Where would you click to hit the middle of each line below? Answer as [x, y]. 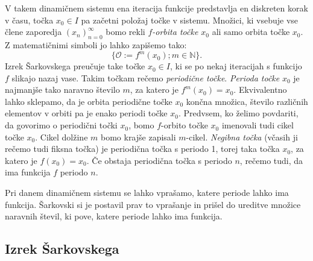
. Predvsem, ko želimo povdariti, [238, 113]
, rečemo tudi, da [271, 160]
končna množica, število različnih [247, 101]
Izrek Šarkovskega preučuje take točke [75, 66]
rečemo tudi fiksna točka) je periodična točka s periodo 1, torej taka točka [142, 149]
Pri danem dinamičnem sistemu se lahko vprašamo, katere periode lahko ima [147, 193]
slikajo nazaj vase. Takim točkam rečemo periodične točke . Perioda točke [146, 77]
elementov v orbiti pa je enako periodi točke [86, 113]
